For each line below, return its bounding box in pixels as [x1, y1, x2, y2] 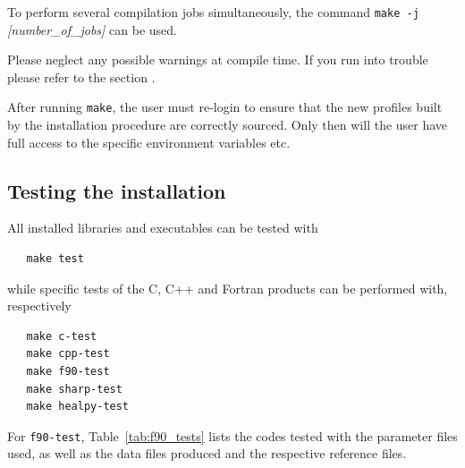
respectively [7, 296, 72, 315]
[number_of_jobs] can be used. [7, 20, 177, 38]
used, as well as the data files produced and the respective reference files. [7, 444, 407, 463]
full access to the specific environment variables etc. [7, 132, 291, 151]
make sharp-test [26, 382, 123, 396]
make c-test [26, 329, 97, 343]
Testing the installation [7, 176, 226, 204]
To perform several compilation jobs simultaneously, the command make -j [7, 3, 419, 21]
